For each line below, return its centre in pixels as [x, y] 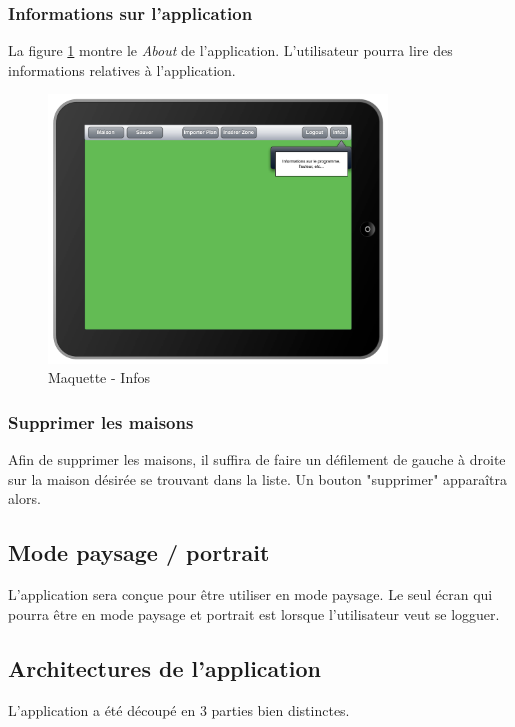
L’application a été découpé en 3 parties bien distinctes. [179, 709]
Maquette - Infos [99, 377]
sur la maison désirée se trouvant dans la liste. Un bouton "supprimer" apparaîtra [257, 478]
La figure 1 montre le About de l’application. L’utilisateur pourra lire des [230, 50]
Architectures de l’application [164, 667]
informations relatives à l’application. [122, 69]
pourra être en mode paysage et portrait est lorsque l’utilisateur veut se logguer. [254, 613]
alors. [24, 498]
